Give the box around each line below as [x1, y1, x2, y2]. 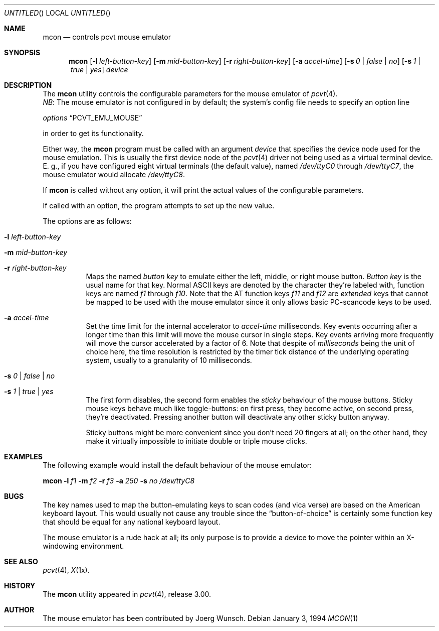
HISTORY [4, 581, 36, 590]
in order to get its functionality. [43, 129, 144, 138]
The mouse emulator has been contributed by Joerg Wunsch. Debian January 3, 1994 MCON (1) [43, 614, 358, 622]
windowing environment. [43, 542, 124, 550]
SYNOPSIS [4, 48, 41, 57]
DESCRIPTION [4, 81, 52, 89]
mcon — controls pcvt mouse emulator [43, 33, 171, 41]
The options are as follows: [43, 217, 132, 225]
